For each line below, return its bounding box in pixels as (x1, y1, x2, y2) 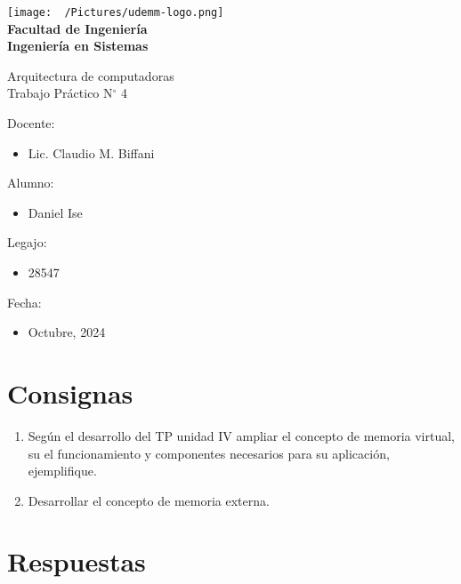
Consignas (7, 374, 133, 411)
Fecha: (7, 292, 42, 311)
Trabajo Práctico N (7, 84, 113, 102)
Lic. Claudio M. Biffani (28, 143, 155, 162)
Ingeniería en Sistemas (7, 36, 149, 55)
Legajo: (7, 233, 47, 252)
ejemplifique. (28, 461, 97, 480)
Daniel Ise (28, 203, 83, 221)
